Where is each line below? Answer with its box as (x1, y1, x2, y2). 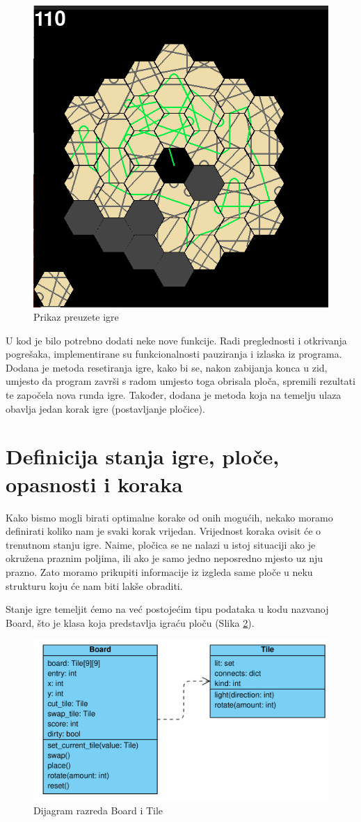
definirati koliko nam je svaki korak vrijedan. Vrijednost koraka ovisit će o (6, 524, 321, 538)
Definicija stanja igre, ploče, (6, 442, 280, 471)
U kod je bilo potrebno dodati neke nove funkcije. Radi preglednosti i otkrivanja (6, 333, 347, 347)
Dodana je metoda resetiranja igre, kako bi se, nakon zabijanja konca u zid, (6, 360, 328, 374)
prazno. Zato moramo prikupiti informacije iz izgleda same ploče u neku (6, 564, 313, 579)
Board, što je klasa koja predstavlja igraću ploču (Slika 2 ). (6, 615, 255, 630)
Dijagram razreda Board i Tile (33, 802, 163, 817)
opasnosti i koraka (6, 469, 183, 498)
